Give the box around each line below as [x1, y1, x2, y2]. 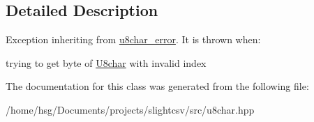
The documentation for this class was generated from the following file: [6, 79, 309, 93]
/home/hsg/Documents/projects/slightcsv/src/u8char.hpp [6, 102, 255, 116]
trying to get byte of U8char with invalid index [6, 55, 207, 70]
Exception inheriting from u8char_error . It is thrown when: [6, 32, 261, 47]
